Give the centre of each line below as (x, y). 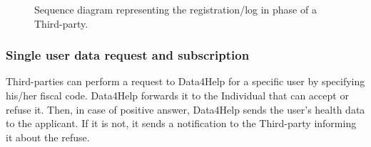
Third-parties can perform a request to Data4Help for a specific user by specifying (185, 81)
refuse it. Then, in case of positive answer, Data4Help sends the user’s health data (185, 109)
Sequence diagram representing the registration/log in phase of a (176, 9)
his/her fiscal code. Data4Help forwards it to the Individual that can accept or (177, 95)
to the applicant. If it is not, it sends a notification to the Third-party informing (181, 123)
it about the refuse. (48, 137)
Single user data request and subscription (128, 55)
